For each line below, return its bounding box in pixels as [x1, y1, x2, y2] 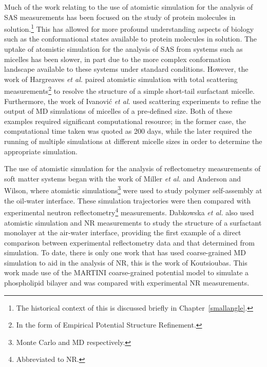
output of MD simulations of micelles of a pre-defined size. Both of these [4, 106, 233, 116]
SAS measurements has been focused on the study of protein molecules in [4, 11, 236, 22]
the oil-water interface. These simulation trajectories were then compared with [4, 195, 251, 206]
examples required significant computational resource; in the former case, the [4, 115, 246, 126]
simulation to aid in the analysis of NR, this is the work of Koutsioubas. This [4, 257, 247, 268]
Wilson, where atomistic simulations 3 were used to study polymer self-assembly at [4, 183, 262, 196]
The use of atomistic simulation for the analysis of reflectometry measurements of [4, 163, 261, 174]
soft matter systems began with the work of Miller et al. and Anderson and [4, 173, 241, 183]
